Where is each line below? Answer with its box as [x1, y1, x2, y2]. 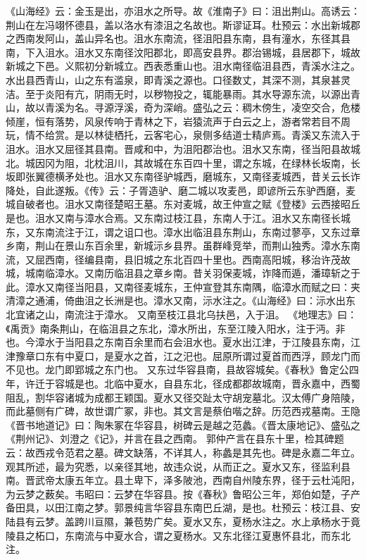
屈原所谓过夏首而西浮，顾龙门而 [212, 348, 360, 363]
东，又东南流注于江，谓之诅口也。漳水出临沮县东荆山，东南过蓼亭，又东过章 [6, 224, 360, 239]
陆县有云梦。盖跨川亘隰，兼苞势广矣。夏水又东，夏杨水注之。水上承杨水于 [6, 514, 351, 528]
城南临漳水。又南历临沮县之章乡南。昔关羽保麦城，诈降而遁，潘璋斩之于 [25, 266, 360, 280]
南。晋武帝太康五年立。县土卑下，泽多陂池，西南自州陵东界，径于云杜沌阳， [6, 473, 360, 487]
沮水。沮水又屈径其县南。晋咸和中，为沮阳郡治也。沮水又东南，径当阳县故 [6, 141, 351, 156]
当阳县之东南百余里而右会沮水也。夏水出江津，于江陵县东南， [64, 335, 351, 349]
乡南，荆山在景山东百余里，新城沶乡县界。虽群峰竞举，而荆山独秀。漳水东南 [6, 238, 360, 253]
